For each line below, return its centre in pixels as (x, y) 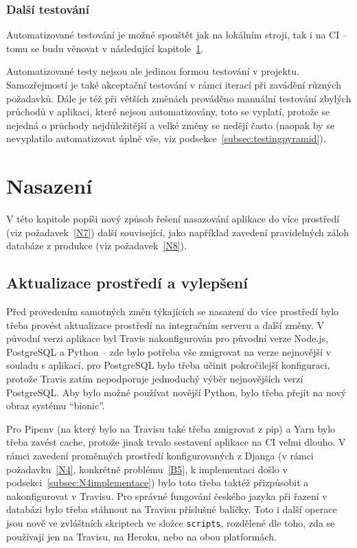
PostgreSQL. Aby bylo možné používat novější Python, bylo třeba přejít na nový (176, 392)
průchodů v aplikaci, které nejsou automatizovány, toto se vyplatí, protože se (168, 112)
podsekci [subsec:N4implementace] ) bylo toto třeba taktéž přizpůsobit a (158, 482)
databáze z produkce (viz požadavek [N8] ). (96, 246)
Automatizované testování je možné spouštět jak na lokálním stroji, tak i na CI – (177, 35)
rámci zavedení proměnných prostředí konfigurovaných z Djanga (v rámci (160, 456)
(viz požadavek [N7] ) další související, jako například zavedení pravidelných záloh (178, 232)
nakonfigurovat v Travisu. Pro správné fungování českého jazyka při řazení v (167, 495)
